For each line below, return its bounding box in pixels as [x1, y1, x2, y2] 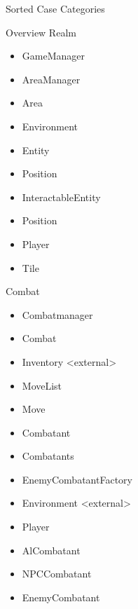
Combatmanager [22, 307, 93, 322]
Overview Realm [6, 25, 76, 39]
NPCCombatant [22, 566, 92, 581]
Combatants [22, 449, 74, 463]
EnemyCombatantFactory [22, 472, 132, 486]
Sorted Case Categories [6, 1, 105, 15]
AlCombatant [22, 542, 81, 557]
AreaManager [22, 71, 81, 86]
